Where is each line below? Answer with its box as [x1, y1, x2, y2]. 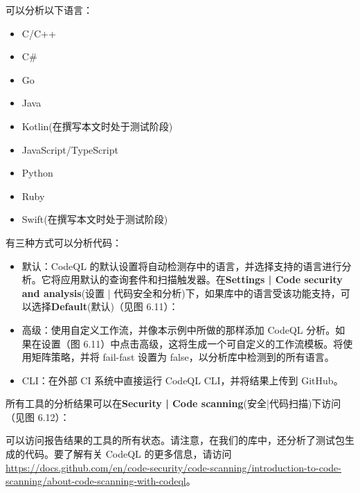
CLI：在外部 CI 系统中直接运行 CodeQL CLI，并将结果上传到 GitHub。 [21, 373, 343, 387]
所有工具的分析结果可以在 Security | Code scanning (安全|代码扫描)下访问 [6, 396, 341, 411]
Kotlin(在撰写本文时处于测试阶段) [21, 118, 173, 133]
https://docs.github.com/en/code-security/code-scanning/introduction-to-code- [6, 460, 341, 474]
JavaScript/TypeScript [21, 142, 118, 156]
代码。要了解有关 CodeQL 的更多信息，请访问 [24, 447, 232, 461]
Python [21, 165, 53, 180]
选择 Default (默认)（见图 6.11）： [31, 299, 179, 314]
